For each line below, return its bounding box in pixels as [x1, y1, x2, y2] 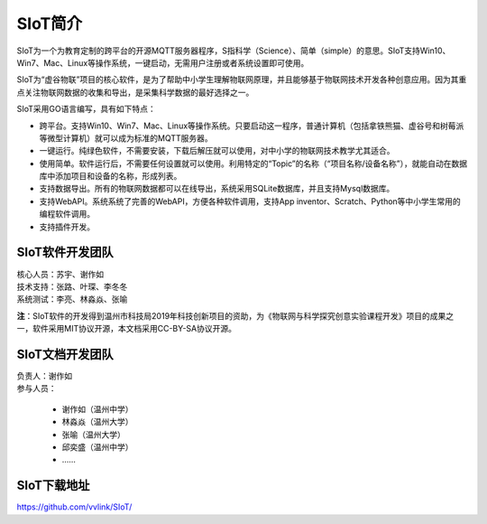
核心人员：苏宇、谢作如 [16, 268, 104, 279]
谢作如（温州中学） [61, 403, 133, 415]
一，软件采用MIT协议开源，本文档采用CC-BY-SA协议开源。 [16, 323, 236, 334]
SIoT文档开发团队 [16, 346, 114, 361]
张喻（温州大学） [61, 429, 125, 440]
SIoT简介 [16, 14, 83, 33]
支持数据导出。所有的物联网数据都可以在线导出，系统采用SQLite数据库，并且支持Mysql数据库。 [39, 183, 395, 194]
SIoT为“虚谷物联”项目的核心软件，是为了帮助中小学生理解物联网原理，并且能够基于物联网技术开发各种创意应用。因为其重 [16, 74, 467, 85]
